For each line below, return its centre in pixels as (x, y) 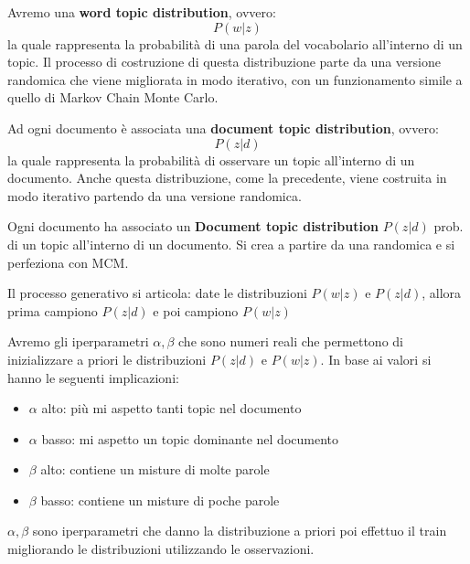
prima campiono (53, 310)
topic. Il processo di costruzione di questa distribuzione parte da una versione (224, 62)
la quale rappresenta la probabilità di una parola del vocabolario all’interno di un (235, 43)
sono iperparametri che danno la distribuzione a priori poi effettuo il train (240, 531)
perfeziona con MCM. (68, 262)
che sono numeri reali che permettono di (291, 341)
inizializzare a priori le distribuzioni (107, 359)
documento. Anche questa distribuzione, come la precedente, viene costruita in (227, 178)
